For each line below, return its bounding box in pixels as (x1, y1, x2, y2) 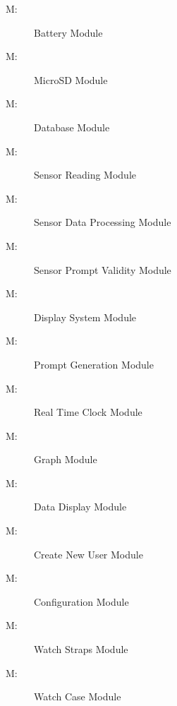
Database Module (34, 119, 110, 134)
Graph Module (34, 452, 97, 467)
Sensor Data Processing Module (34, 215, 171, 229)
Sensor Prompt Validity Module (34, 262, 171, 277)
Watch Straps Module (34, 642, 128, 657)
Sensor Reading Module (34, 167, 136, 182)
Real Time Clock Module (34, 405, 142, 419)
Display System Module (34, 309, 137, 324)
